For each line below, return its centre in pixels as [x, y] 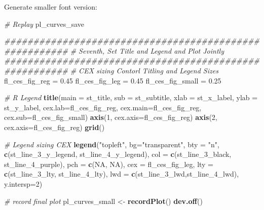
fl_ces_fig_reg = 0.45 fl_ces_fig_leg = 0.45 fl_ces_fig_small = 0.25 [113, 80]
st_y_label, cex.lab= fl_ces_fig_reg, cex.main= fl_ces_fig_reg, [103, 107]
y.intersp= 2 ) [23, 183]
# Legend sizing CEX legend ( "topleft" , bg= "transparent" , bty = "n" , [112, 144]
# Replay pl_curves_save [44, 24]
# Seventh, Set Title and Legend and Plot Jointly [147, 50]
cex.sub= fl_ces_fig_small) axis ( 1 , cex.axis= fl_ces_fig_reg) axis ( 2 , [111, 117]
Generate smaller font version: [51, 7]
